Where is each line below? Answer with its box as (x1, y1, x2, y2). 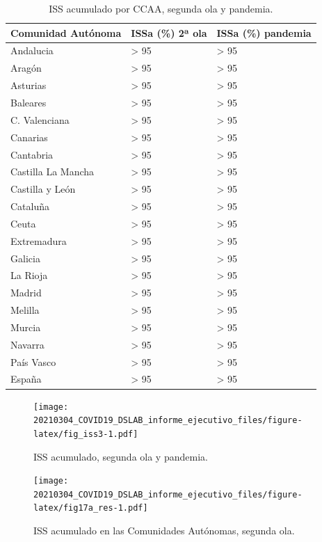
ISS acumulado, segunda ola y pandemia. (33, 449, 208, 463)
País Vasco (10, 354, 56, 369)
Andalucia (10, 43, 54, 58)
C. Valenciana (10, 112, 70, 127)
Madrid (10, 285, 42, 300)
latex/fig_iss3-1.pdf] (33, 429, 138, 439)
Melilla (10, 303, 40, 317)
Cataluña (10, 199, 50, 214)
